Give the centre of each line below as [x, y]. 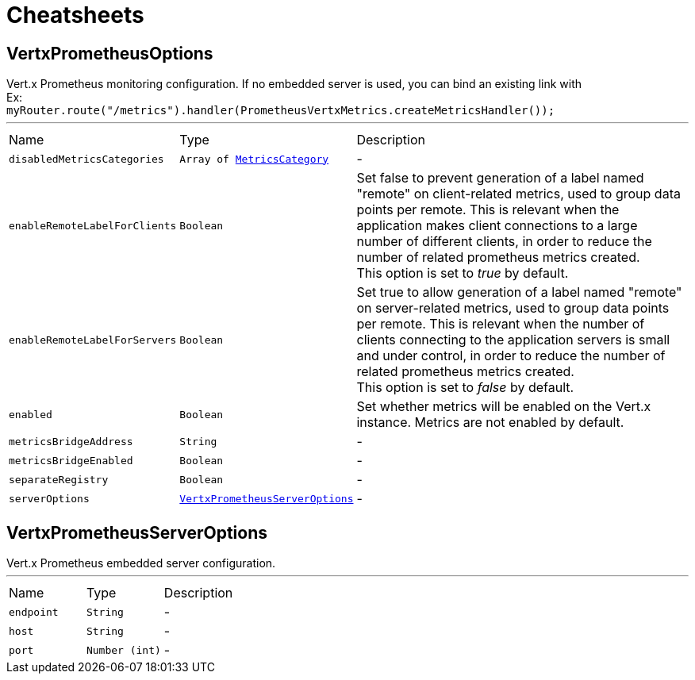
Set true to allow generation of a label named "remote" [519, 292]
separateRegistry [59, 479]
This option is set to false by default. [465, 388]
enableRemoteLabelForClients [93, 225]
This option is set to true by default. [463, 273]
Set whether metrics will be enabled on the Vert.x [504, 407]
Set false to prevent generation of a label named [500, 178]
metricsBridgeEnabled [71, 460]
